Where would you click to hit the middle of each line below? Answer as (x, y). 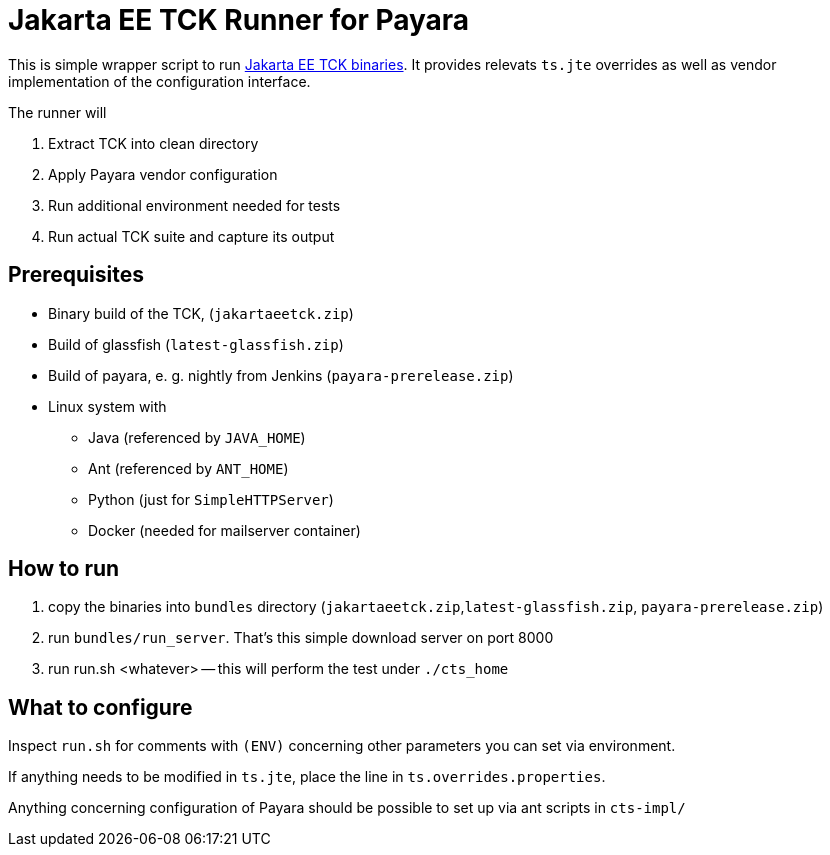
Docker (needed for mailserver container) (224, 530)
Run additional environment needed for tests (194, 205)
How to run (64, 569)
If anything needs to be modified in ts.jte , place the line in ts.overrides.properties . (307, 777)
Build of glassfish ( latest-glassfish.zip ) (196, 344)
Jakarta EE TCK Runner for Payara (239, 20)
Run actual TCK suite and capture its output (191, 236)
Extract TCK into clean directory (153, 143)
